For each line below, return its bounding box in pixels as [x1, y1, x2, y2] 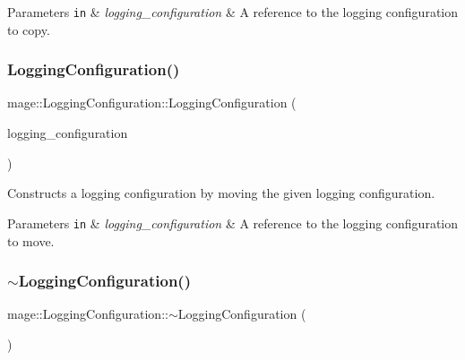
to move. [7, 231, 55, 250]
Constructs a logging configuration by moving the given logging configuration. [7, 184, 435, 202]
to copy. [7, 20, 50, 39]
